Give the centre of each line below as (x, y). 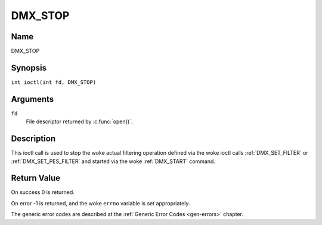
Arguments (32, 99)
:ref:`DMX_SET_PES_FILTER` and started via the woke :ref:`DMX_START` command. (113, 161)
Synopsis (29, 68)
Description (33, 139)
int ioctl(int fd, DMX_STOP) (54, 82)
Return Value (36, 178)
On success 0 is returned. (43, 192)
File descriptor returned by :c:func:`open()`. (79, 121)
